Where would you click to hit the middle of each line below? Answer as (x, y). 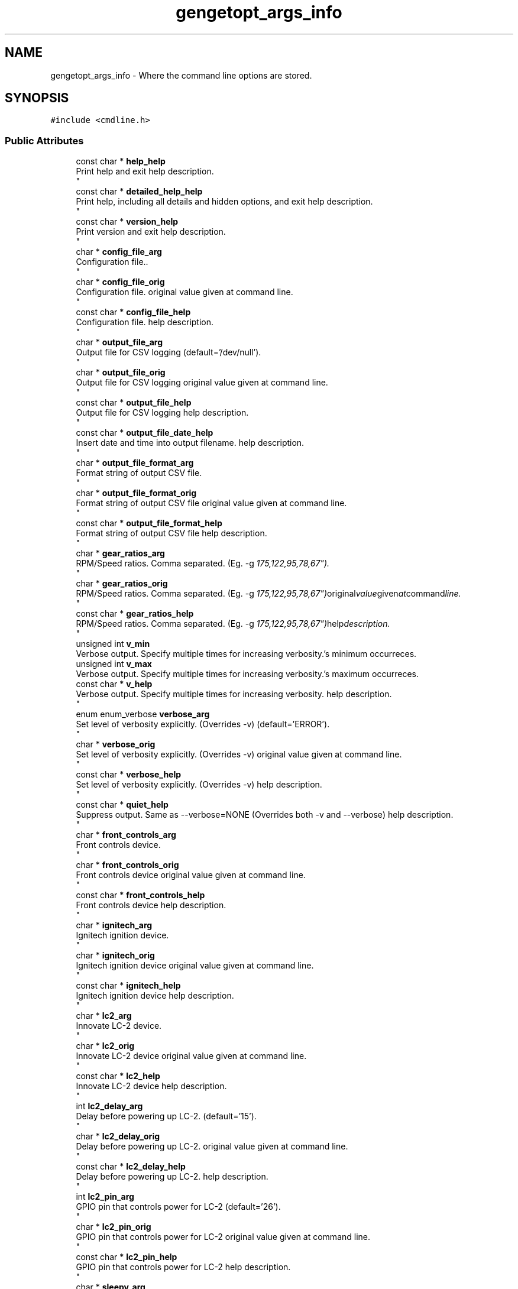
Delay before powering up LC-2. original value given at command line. (212, 1147)
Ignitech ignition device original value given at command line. (195, 966)
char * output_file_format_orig (136, 493)
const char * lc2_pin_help (127, 1257)
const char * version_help (127, 222)
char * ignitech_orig (115, 956)
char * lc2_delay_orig (118, 1136)
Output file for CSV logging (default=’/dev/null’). (169, 352)
